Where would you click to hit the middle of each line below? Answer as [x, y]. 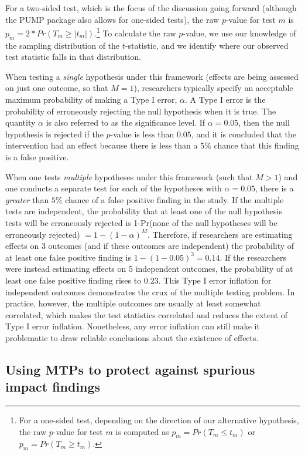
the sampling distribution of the [63, 45]
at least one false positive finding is [68, 257]
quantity [20, 122]
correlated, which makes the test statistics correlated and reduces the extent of [147, 314]
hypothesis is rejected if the [54, 134]
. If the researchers [253, 257]
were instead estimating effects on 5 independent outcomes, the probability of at [149, 269]
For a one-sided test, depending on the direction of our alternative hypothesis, [159, 420]
